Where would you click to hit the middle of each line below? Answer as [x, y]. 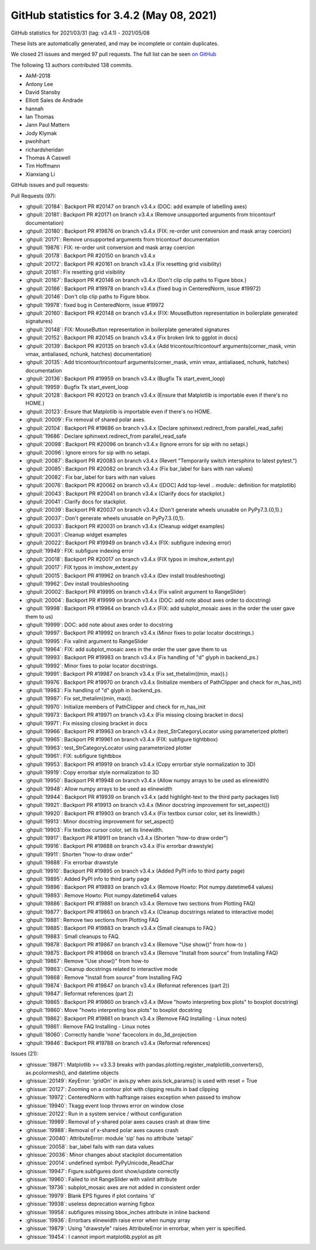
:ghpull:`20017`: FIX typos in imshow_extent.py [82, 567]
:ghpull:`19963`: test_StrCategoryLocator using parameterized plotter [109, 748]
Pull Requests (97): [34, 196]
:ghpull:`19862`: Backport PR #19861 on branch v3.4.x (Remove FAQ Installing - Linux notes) [136, 1018]
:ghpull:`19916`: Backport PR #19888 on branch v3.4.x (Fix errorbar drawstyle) [119, 846]
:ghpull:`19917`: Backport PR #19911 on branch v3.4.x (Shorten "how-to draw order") [127, 838]
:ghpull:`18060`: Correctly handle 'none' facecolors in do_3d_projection [111, 1035]
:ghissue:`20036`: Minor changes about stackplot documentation [104, 1154]
